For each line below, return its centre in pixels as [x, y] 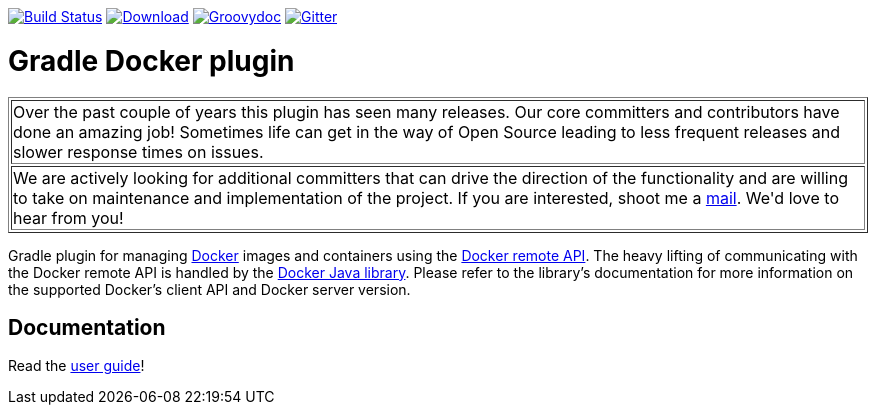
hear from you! [68, 217]
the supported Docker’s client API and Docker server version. [209, 289]
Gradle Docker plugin [151, 60]
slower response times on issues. [138, 151]
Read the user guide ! [76, 366]
